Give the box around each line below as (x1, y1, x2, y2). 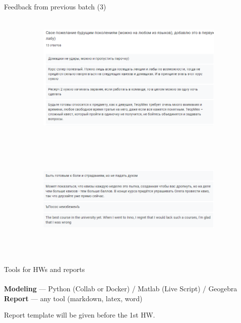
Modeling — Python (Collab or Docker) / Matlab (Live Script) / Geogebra (4, 283, 237, 294)
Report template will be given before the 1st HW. (4, 310, 155, 320)
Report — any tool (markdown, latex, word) (4, 293, 143, 303)
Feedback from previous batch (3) (4, 1, 106, 11)
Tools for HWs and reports (4, 264, 85, 274)
